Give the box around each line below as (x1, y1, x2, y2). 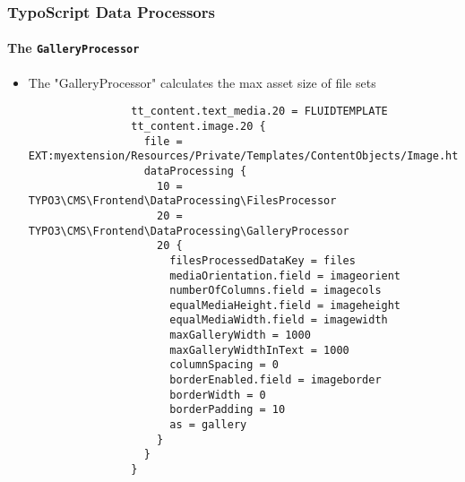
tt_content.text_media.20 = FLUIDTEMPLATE (131, 105, 388, 118)
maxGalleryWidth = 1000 (169, 329, 311, 342)
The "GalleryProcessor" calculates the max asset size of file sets (28, 73, 376, 91)
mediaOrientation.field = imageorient (169, 269, 401, 282)
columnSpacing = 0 (169, 358, 279, 372)
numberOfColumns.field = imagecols (169, 284, 382, 297)
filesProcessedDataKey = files (169, 254, 356, 267)
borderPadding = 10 (169, 403, 286, 417)
